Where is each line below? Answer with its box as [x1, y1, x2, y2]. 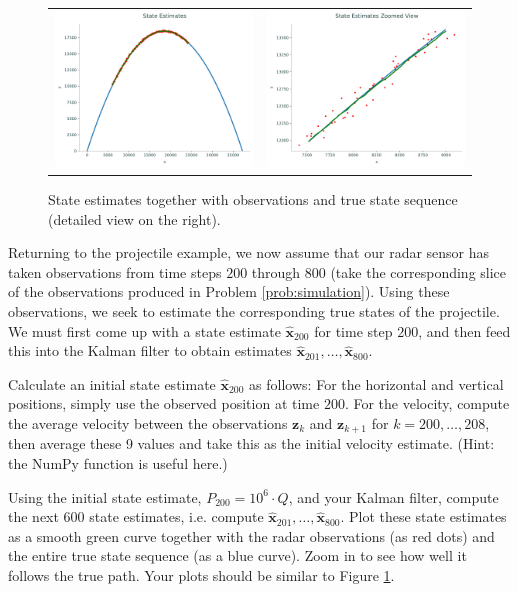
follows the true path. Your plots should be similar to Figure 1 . [8, 565, 395, 586]
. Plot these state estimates [340, 506, 507, 527]
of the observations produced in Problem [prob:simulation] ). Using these [8, 281, 450, 302]
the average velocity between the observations [8, 413, 288, 434]
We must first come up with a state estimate [8, 320, 281, 341]
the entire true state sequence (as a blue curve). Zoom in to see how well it [8, 545, 467, 566]
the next [8, 506, 59, 527]
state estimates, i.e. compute [89, 506, 264, 527]
